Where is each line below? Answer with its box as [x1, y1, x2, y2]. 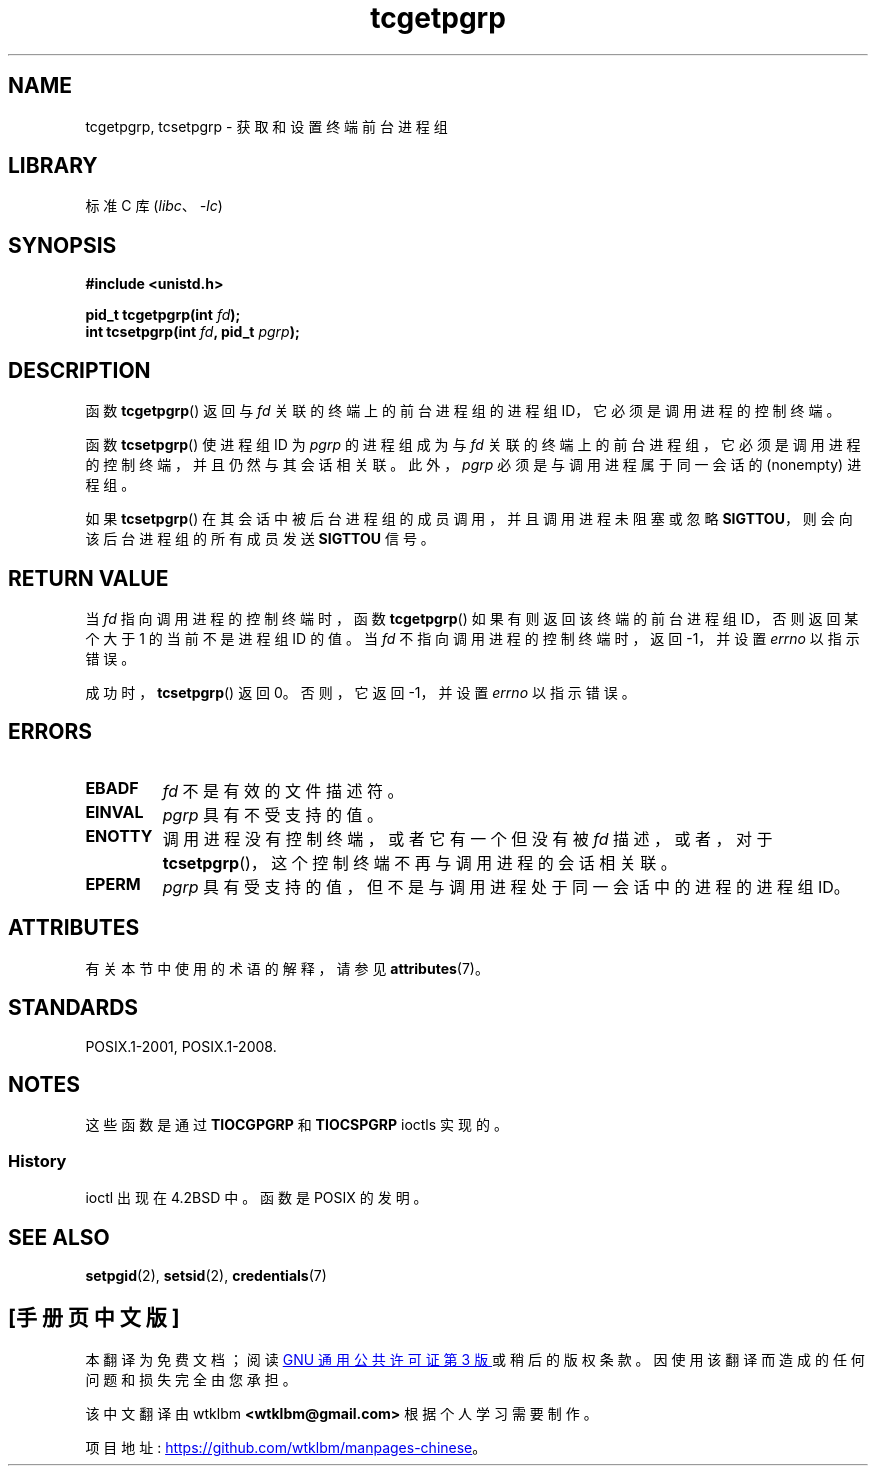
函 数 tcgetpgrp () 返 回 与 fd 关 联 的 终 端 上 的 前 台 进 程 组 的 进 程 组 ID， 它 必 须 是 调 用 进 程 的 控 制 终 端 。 [85, 402, 841, 420]
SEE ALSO [8, 1224, 110, 1250]
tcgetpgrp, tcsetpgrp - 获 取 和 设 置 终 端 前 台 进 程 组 [85, 117, 448, 135]
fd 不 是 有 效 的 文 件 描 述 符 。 [162, 780, 404, 801]
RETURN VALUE [8, 565, 169, 591]
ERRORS [8, 719, 93, 745]
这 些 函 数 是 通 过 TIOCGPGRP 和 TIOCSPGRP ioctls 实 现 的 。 [85, 1116, 508, 1134]
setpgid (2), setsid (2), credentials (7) [85, 1266, 327, 1284]
